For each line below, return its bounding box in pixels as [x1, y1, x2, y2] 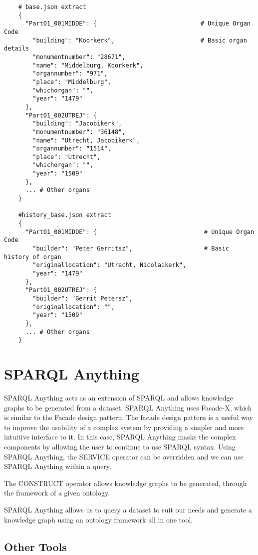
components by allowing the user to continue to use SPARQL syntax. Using [4, 441, 236, 451]
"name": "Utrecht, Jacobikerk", [32, 136, 140, 144]
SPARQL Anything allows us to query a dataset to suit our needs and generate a [4, 504, 252, 514]
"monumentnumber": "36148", [32, 128, 126, 135]
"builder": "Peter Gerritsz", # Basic [32, 245, 230, 252]
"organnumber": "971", [32, 70, 108, 77]
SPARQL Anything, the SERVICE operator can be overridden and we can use [4, 451, 244, 461]
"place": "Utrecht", [32, 153, 101, 160]
